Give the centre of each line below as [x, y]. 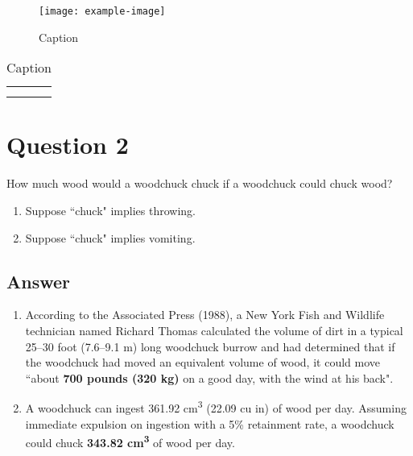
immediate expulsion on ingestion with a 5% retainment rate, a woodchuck [210, 423]
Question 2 [68, 145]
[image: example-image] [102, 11]
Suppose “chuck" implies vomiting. [110, 237]
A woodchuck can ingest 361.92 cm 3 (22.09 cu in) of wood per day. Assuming [216, 406]
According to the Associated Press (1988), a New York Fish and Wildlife [205, 315]
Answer [39, 281]
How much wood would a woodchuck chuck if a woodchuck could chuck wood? [200, 183]
